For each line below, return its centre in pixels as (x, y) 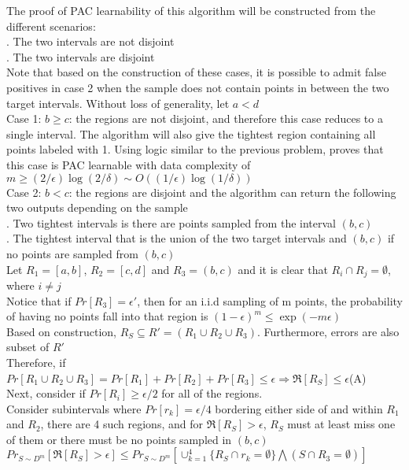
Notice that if (39, 300)
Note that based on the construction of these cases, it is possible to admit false (196, 72)
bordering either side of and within (299, 408)
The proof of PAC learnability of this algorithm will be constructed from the (191, 10)
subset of (28, 347)
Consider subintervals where (74, 408)
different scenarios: (51, 26)
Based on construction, (61, 331)
